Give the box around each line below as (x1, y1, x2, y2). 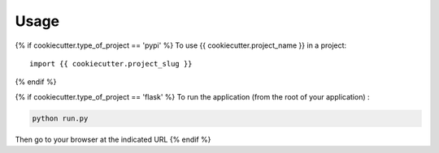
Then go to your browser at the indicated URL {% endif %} (15, 134, 211, 144)
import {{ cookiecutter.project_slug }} (29, 59, 193, 68)
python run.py (32, 113, 89, 123)
